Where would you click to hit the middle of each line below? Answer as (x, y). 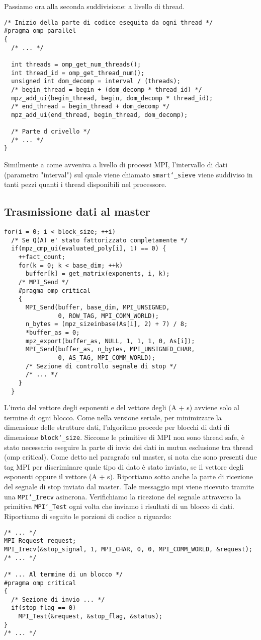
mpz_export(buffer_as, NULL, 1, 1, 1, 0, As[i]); (110, 341)
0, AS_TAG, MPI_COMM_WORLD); (107, 358)
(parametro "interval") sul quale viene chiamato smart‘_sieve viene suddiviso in (128, 174)
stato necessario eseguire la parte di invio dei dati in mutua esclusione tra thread (128, 447)
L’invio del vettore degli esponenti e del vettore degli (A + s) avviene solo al (122, 407)
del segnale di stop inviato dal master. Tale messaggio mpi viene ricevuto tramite (129, 487)
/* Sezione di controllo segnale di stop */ (101, 366)
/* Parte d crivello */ (51, 132)
